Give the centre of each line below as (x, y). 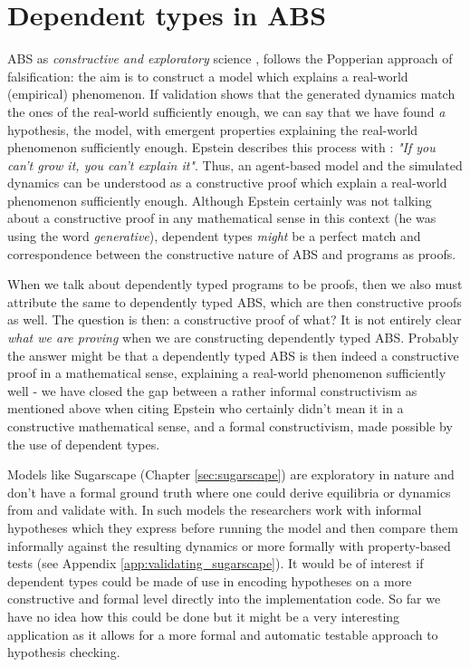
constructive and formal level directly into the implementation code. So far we (224, 599)
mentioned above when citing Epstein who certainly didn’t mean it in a (206, 408)
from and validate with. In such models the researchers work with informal (215, 510)
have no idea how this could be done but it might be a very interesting (204, 616)
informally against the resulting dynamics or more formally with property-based (229, 545)
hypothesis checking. (64, 652)
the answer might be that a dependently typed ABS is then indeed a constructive (233, 355)
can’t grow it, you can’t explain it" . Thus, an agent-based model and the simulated (235, 164)
